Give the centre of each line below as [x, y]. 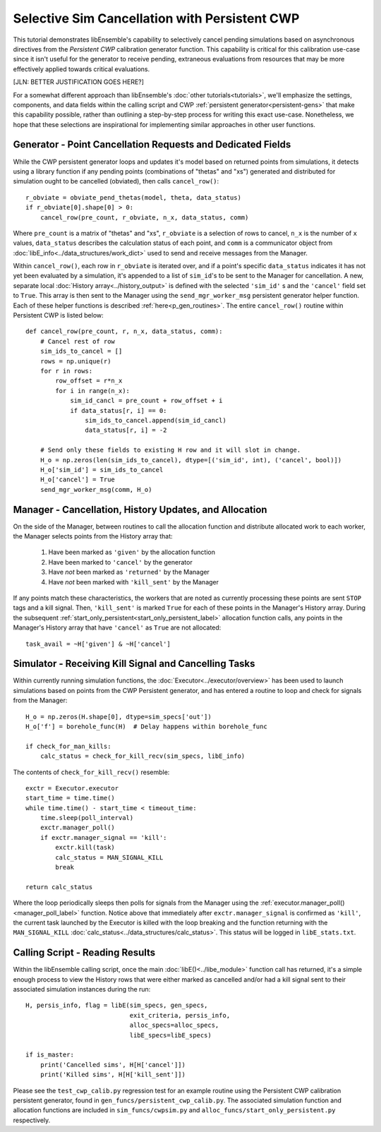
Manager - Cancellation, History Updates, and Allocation [140, 509]
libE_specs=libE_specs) [170, 1035]
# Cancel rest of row [78, 341]
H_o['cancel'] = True [78, 480]
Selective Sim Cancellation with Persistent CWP [156, 18]
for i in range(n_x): [93, 391]
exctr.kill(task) [85, 848]
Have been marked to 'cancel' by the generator [121, 562]
